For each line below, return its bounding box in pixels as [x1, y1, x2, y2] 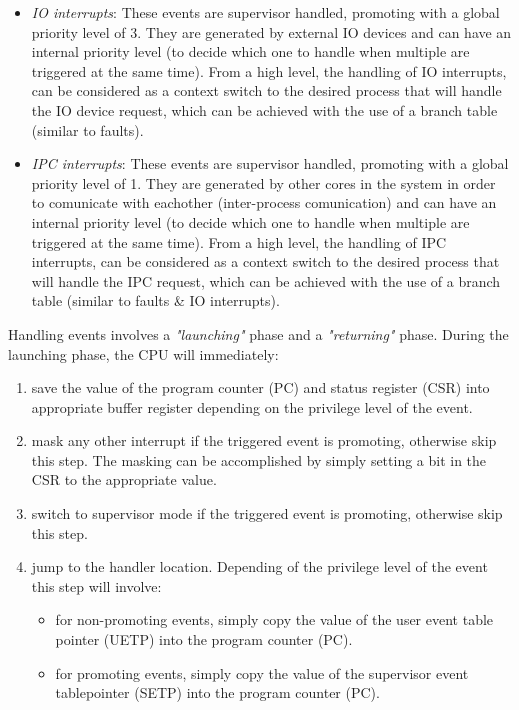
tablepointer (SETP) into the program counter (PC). [55, 682, 380, 703]
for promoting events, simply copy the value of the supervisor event [55, 662, 469, 683]
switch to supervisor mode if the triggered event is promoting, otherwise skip [31, 503, 503, 524]
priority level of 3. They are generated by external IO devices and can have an [31, 21, 512, 42]
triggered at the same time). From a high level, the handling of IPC [31, 231, 447, 252]
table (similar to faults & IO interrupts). [31, 290, 280, 311]
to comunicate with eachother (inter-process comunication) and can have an [31, 192, 497, 213]
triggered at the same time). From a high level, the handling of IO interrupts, [31, 60, 507, 81]
